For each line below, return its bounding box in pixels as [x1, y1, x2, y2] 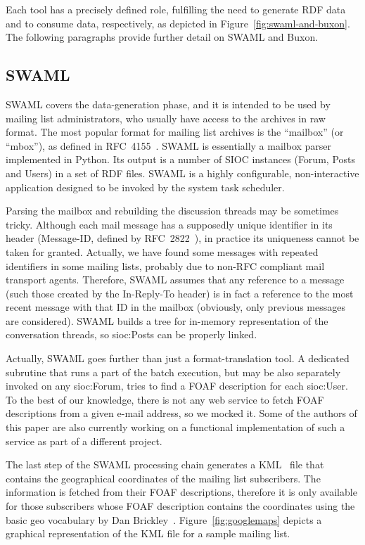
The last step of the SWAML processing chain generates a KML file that [6, 457, 324, 472]
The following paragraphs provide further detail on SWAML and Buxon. [6, 30, 319, 44]
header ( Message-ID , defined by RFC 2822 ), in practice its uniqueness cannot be [6, 231, 359, 245]
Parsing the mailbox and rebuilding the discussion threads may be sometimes [6, 203, 339, 218]
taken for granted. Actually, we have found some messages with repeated [6, 244, 319, 259]
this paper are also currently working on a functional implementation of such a [6, 420, 345, 435]
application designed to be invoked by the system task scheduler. [6, 179, 285, 194]
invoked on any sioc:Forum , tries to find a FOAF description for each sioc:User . [6, 378, 348, 393]
